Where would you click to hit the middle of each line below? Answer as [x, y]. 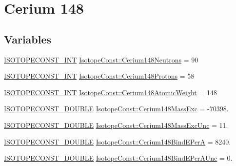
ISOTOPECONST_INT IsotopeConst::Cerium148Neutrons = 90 [101, 59]
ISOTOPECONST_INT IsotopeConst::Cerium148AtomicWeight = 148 [110, 92]
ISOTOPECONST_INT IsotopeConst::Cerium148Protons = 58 [99, 76]
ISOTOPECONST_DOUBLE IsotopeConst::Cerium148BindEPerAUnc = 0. [118, 158]
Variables [28, 39]
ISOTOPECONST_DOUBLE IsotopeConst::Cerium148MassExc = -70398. [116, 109]
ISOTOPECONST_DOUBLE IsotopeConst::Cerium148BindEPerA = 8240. [118, 141]
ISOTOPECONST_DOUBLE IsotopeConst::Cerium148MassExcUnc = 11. [116, 125]
